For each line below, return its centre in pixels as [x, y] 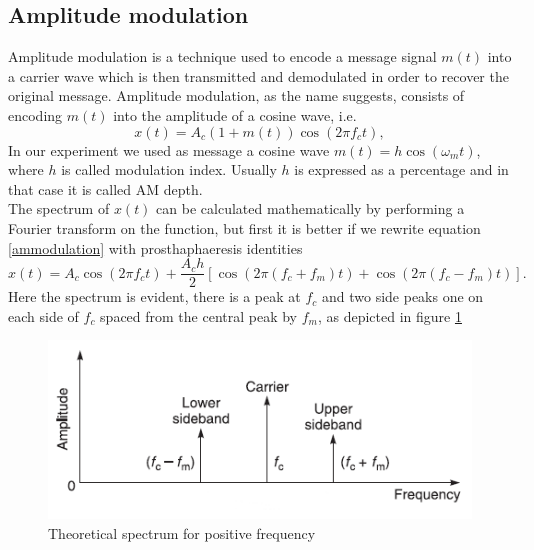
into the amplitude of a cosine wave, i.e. [235, 114]
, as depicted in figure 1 [389, 315]
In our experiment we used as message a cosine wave [169, 149]
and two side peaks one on [402, 296]
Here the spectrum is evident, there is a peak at [154, 296]
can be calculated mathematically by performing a [310, 208]
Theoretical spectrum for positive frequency [182, 532]
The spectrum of [59, 208]
